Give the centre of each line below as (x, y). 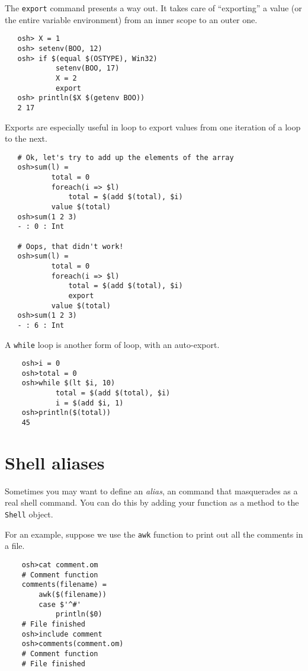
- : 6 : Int (41, 325)
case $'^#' (60, 604)
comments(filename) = (64, 585)
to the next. (26, 138)
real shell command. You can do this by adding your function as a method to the (152, 502)
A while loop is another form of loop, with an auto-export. (112, 344)
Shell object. (29, 514)
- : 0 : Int (41, 227)
